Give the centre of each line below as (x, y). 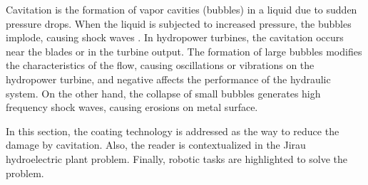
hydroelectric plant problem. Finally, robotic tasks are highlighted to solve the (177, 158)
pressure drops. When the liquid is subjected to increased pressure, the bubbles (179, 23)
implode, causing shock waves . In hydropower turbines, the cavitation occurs (175, 37)
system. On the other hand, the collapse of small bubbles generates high (163, 93)
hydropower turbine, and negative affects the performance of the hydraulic (168, 79)
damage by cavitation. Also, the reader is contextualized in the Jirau (156, 145)
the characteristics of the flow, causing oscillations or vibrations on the (160, 65)
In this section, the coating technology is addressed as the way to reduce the (173, 131)
